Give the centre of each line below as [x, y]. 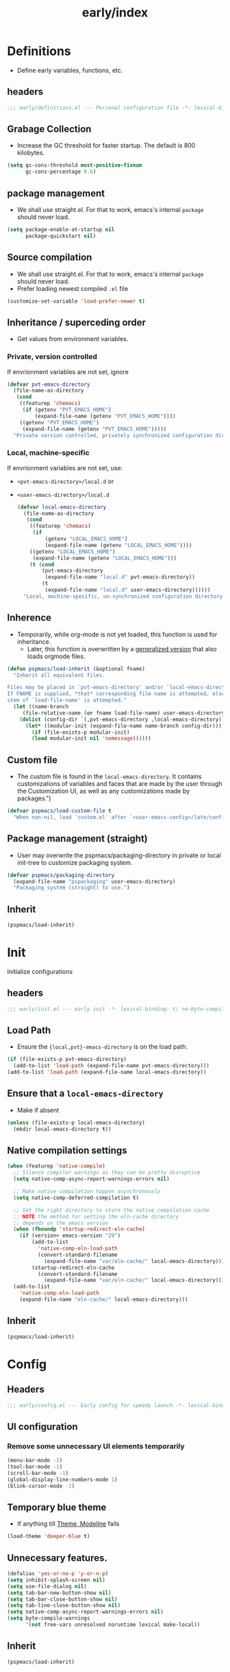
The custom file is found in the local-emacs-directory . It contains [109, 776]
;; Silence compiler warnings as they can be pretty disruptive [107, 1173]
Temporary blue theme [57, 1507]
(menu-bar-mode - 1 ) [35, 1461]
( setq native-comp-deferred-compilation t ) [76, 1198]
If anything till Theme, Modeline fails [68, 1524]
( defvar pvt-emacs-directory [49, 384]
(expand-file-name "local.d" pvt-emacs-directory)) [120, 577]
